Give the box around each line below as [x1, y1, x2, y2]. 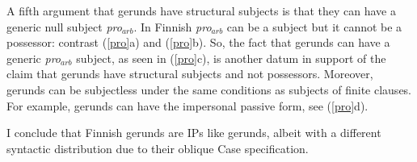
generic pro [6, 49, 61, 66]
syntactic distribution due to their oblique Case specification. [6, 139, 309, 156]
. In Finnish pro [133, 18, 212, 35]
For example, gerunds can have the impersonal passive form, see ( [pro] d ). [6, 97, 369, 114]
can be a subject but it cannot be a [226, 18, 402, 35]
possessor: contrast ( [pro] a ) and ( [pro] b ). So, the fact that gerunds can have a [6, 34, 390, 51]
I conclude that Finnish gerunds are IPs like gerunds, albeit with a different [6, 124, 381, 141]
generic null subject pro [6, 18, 122, 35]
